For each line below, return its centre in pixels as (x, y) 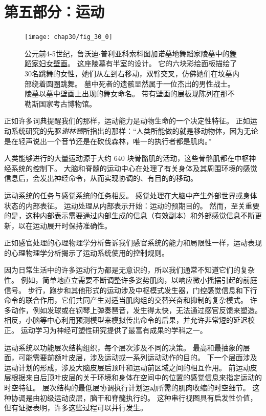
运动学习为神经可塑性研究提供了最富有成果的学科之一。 (114, 330)
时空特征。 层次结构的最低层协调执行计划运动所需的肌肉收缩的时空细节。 (127, 387)
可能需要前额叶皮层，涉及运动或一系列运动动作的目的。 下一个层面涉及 (138, 357)
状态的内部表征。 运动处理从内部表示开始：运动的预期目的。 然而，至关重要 (132, 205)
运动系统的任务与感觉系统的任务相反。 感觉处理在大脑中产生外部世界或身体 (131, 195)
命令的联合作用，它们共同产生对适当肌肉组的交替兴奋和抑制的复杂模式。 (126, 300)
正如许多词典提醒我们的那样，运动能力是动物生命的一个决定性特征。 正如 (127, 121)
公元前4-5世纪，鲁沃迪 (62, 53)
